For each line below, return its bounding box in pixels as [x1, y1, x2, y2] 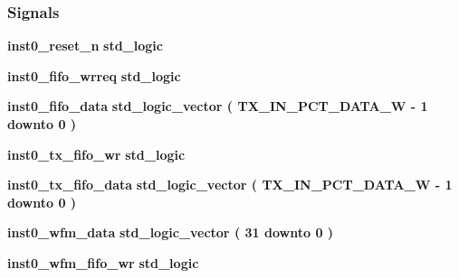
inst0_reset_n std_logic [7, 36, 163, 55]
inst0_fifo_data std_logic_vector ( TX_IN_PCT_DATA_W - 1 [7, 97, 428, 116]
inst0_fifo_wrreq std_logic [7, 66, 181, 85]
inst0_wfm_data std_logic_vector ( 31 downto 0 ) [7, 223, 334, 242]
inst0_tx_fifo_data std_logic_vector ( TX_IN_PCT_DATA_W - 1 [7, 175, 453, 194]
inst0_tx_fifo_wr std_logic [7, 144, 186, 163]
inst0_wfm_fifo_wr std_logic [7, 253, 199, 272]
